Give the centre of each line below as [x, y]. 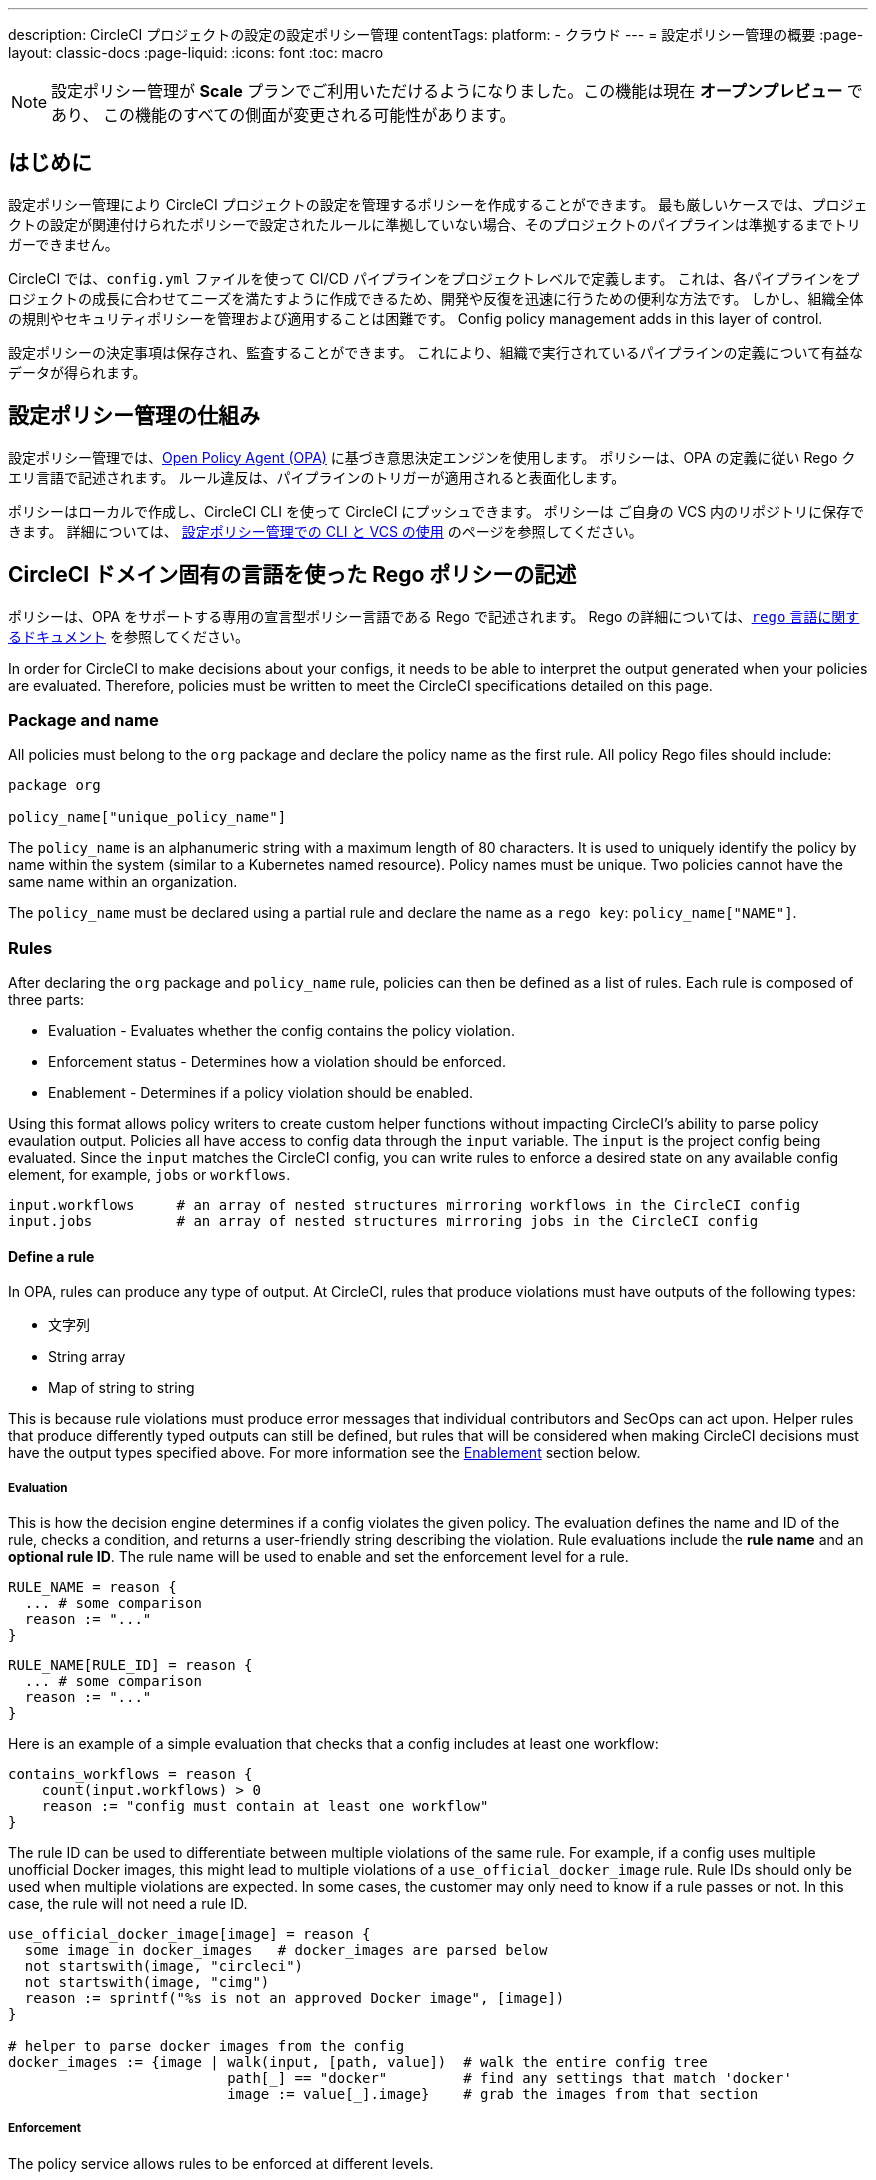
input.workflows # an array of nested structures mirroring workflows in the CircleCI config [404, 1205]
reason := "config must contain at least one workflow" [265, 1806]
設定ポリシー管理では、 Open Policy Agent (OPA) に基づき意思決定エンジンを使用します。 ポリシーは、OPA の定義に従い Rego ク [432, 457]
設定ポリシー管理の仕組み [134, 416]
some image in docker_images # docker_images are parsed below [286, 1950]
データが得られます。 [77, 372]
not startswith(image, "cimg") [147, 1982]
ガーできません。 [63, 244]
